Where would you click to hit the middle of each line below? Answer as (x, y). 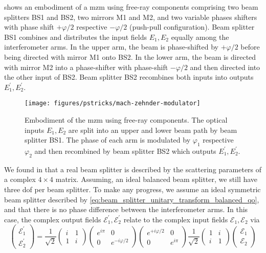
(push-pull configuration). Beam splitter (192, 27)
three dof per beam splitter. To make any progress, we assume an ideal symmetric (132, 189)
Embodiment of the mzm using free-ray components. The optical (126, 120)
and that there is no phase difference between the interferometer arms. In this (126, 209)
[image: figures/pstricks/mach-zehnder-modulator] (113, 103)
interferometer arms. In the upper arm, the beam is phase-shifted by (111, 47)
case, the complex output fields (53, 219)
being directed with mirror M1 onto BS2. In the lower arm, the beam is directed (130, 56)
